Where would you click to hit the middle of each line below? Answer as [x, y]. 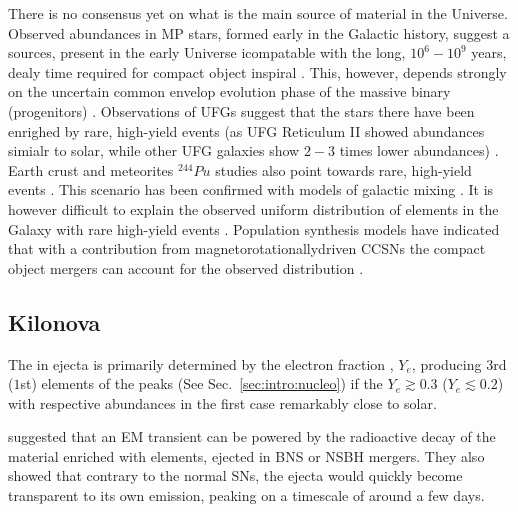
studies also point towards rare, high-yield [343, 169]
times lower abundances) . [419, 150]
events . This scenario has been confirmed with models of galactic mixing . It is [251, 189]
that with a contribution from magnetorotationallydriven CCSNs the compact [247, 248]
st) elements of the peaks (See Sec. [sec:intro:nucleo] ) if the [201, 383]
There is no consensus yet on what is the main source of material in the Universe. [258, 13]
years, [489, 52]
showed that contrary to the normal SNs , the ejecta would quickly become [235, 475]
